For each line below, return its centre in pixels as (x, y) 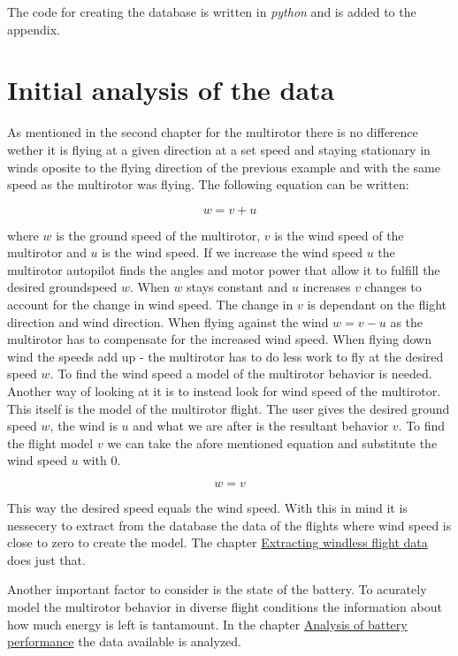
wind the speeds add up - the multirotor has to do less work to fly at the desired (225, 356)
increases (327, 287)
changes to (393, 287)
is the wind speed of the (339, 235)
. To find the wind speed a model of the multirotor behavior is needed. (241, 374)
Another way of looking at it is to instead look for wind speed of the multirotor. (224, 391)
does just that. (46, 559)
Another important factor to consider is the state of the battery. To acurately (217, 589)
